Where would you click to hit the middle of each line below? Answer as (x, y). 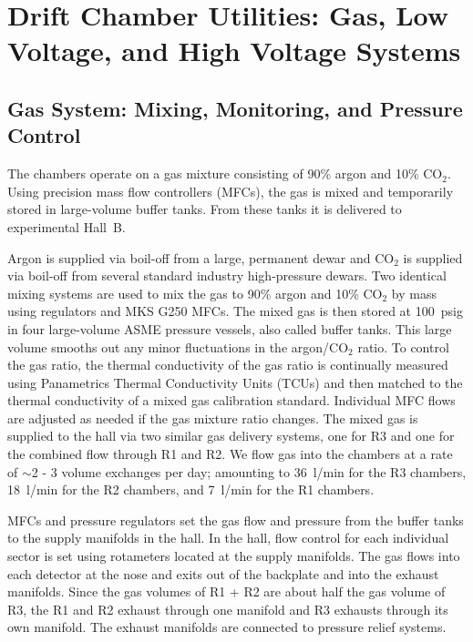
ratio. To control (403, 346)
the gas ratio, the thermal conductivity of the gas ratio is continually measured (228, 365)
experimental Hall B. (67, 226)
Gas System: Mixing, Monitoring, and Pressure (235, 108)
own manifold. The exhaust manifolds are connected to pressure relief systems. (227, 627)
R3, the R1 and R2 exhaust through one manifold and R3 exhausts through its (228, 609)
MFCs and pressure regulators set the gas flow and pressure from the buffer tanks (236, 520)
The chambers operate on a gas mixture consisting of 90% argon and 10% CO (225, 173)
